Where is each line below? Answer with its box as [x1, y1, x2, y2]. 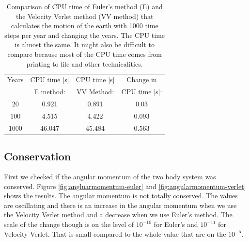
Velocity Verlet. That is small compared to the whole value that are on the [4, 228, 226, 239]
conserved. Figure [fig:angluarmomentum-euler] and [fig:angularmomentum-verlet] [4, 181, 246, 191]
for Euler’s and [154, 219, 198, 229]
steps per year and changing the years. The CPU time [4, 30, 165, 40]
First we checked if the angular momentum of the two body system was [4, 172, 216, 182]
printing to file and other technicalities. [26, 58, 143, 69]
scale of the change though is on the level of [4, 219, 134, 229]
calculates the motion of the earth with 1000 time [11, 20, 158, 31]
